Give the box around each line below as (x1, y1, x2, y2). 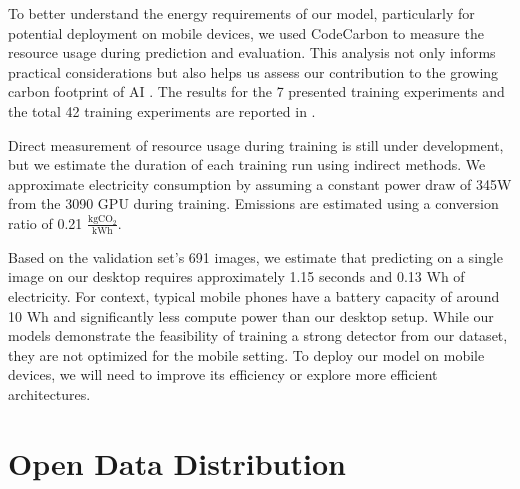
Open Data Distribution (8, 442, 346, 483)
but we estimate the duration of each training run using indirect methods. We (8, 154, 486, 175)
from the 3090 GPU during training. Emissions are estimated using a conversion (8, 193, 499, 214)
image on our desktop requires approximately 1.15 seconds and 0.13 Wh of (8, 266, 465, 287)
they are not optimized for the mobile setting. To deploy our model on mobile (8, 344, 485, 365)
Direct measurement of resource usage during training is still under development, (8, 134, 504, 155)
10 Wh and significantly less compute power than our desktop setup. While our (8, 305, 494, 326)
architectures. (8, 383, 91, 404)
